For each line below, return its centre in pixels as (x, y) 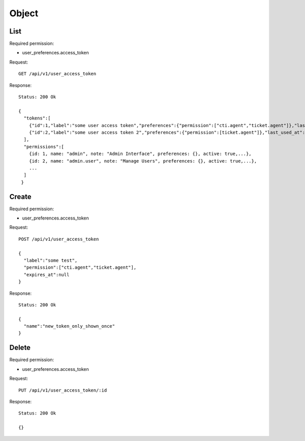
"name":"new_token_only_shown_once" (69, 326)
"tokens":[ (37, 118)
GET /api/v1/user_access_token (57, 74)
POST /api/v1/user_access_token (59, 239)
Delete (20, 348)
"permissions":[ (44, 147)
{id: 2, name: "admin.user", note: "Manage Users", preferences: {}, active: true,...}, (143, 161)
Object (24, 13)
